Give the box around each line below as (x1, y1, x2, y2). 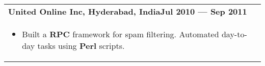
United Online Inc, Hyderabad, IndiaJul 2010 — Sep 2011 (8, 6, 247, 17)
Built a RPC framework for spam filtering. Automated (22, 28, 219, 40)
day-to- (221, 28, 247, 40)
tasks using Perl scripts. (37, 40, 125, 51)
